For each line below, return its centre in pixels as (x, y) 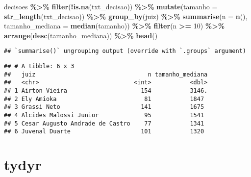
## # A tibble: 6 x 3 (39, 66)
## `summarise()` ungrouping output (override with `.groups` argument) (125, 51)
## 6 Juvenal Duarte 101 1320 (104, 132)
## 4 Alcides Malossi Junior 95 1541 (104, 115)
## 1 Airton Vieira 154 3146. (106, 91)
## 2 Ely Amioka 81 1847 (104, 99)
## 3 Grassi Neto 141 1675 (104, 107)
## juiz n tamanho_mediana (106, 74)
